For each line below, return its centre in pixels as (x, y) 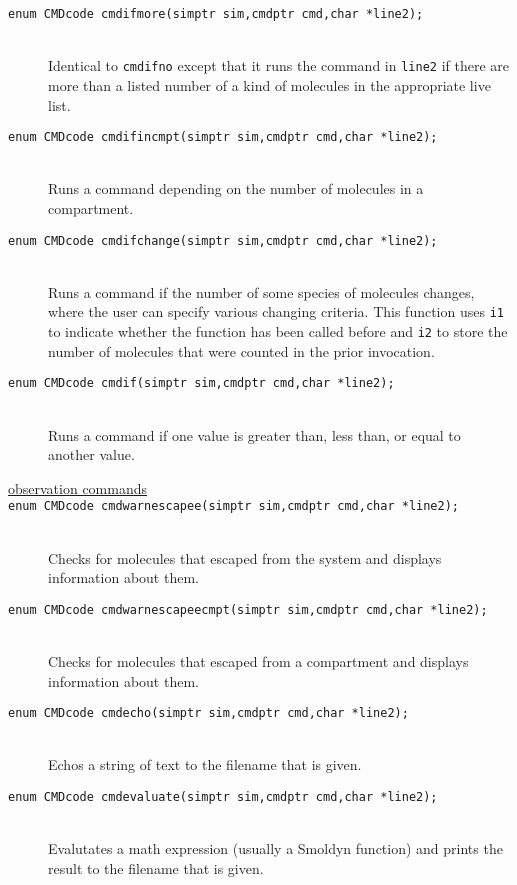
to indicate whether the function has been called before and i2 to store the (278, 331)
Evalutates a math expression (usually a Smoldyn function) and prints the (275, 848)
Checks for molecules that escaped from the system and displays (245, 557)
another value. (91, 454)
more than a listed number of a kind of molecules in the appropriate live (269, 84)
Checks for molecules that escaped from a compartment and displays (258, 661)
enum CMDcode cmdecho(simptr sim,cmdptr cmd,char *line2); (208, 713)
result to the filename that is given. (156, 867)
